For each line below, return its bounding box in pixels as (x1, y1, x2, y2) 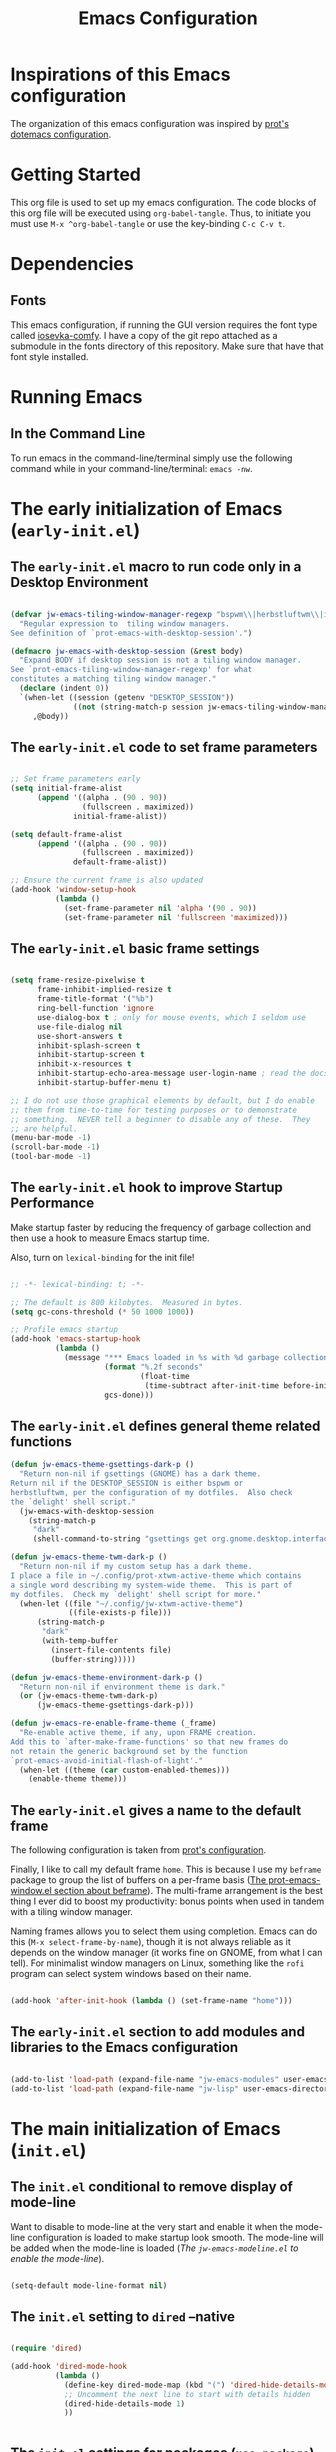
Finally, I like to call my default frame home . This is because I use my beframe (10, 1863, 322, 1876)
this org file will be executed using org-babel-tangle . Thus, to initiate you (10, 207, 312, 219)
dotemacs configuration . (10, 128, 112, 140)
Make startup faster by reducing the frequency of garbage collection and (10, 1221, 312, 1233)
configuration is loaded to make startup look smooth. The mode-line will (27, 2231, 324, 2243)
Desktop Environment (10, 574, 149, 591)
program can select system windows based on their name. (10, 1968, 252, 1980)
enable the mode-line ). (10, 2252, 105, 2264)
